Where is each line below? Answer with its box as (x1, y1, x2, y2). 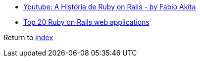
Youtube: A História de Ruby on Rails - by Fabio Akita (23, 2, 196, 11)
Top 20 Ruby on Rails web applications (23, 18, 150, 26)
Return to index (3, 33, 53, 42)
